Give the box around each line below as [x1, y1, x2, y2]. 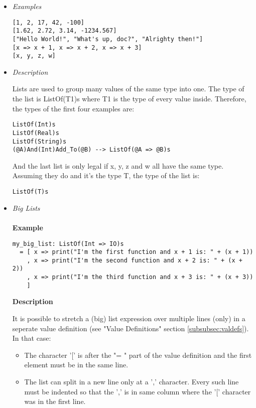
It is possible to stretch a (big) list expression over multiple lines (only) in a [12, 313, 245, 324]
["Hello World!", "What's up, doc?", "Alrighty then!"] [12, 35, 203, 43]
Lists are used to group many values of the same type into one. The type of [12, 83, 244, 94]
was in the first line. [24, 396, 86, 406]
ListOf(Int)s [12, 121, 56, 128]
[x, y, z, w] [12, 52, 56, 60]
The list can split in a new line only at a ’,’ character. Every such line [24, 376, 239, 386]
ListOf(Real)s [12, 129, 59, 137]
